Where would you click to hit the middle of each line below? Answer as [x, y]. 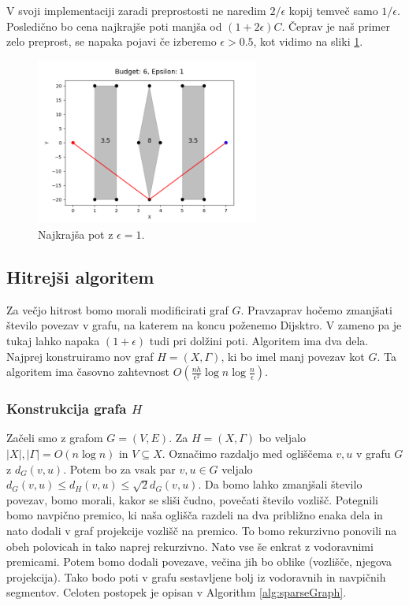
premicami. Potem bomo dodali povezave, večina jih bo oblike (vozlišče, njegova [199, 561]
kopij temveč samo [333, 10]
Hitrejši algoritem [80, 277]
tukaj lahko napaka [53, 341]
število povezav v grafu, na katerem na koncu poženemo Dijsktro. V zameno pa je [204, 325]
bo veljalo [282, 438]
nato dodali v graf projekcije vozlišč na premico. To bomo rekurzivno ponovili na [202, 531]
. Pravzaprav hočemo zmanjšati [316, 309]
